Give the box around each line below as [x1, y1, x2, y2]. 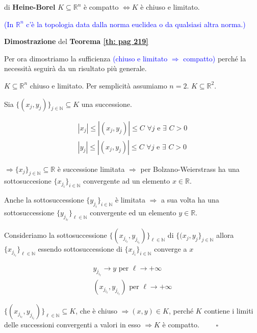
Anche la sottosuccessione [4, 194, 84, 205]
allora [216, 230, 234, 240]
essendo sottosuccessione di [38, 243, 122, 254]
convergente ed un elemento [90, 207, 176, 217]
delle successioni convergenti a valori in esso [4, 319, 141, 330]
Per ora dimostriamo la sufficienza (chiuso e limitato [4, 53, 168, 63]
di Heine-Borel [4, 2, 56, 12]
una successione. [81, 98, 132, 109]
